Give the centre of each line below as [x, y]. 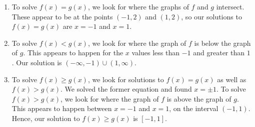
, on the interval [194, 108]
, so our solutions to [211, 16]
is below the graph [222, 43]
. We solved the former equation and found [126, 89]
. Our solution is [37, 62]
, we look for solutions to [126, 79]
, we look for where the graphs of [138, 6]
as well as [232, 79]
